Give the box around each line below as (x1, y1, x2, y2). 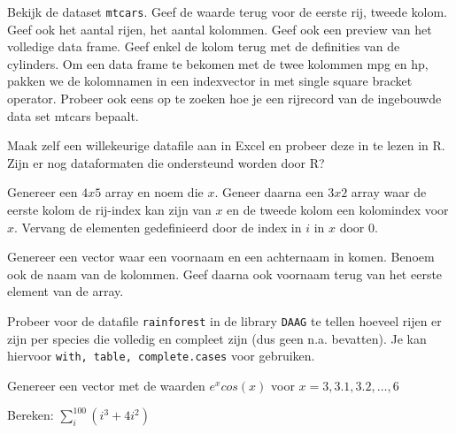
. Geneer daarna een (214, 183, 324, 201)
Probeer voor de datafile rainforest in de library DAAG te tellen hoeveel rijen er (7, 311, 442, 330)
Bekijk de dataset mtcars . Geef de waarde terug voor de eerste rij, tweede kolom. (7, 3, 447, 20)
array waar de (351, 183, 427, 201)
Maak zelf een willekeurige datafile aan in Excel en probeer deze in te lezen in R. (7, 136, 445, 155)
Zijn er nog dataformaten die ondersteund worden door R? (7, 153, 325, 171)
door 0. (339, 217, 378, 236)
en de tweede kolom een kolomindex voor (227, 201, 449, 218)
